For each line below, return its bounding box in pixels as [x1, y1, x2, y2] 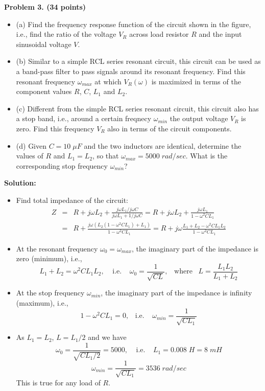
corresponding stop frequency [16, 160, 108, 171]
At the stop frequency [16, 287, 85, 298]
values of [16, 150, 43, 161]
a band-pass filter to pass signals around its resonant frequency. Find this [16, 65, 246, 76]
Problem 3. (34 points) [4, 2, 86, 12]
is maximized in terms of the [151, 76, 241, 86]
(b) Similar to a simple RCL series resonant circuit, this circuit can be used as [16, 56, 261, 66]
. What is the [185, 150, 228, 161]
